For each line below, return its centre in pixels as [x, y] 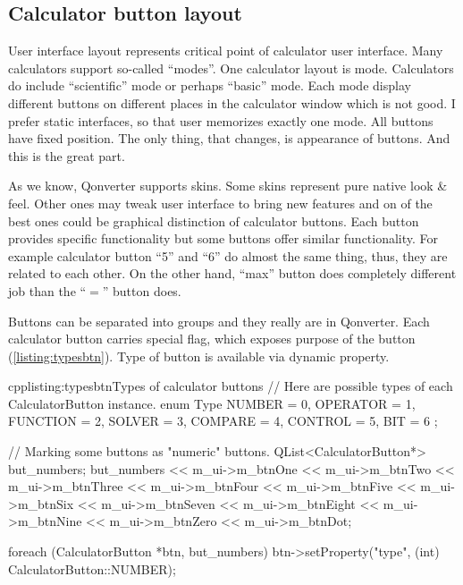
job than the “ [47, 290]
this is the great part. [67, 155]
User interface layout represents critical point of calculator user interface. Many [226, 51]
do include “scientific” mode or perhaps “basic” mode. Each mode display [210, 85]
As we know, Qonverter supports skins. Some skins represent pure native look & [228, 186]
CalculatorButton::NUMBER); [92, 568]
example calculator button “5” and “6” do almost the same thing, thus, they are [228, 255]
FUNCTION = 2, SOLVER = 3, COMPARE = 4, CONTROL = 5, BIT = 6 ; [223, 421]
